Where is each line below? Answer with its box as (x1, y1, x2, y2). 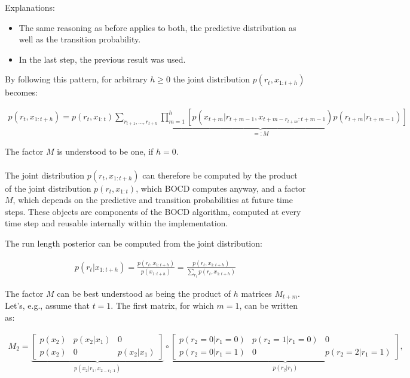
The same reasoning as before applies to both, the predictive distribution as (19, 21, 296, 33)
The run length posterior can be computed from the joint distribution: (5, 237, 262, 249)
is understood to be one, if (57, 145, 154, 158)
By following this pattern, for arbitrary (5, 73, 148, 85)
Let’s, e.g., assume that (5, 299, 90, 312)
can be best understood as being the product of (57, 287, 231, 299)
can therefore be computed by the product (142, 168, 298, 181)
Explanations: (5, 1, 55, 13)
